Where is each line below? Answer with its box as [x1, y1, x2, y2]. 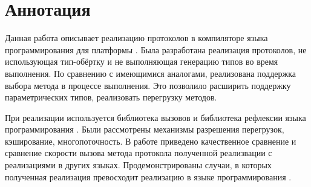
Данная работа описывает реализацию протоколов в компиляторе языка [5, 31, 268, 44]
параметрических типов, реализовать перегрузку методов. [5, 91, 217, 103]
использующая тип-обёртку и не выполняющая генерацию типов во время [5, 55, 278, 68]
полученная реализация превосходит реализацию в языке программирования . [5, 170, 292, 183]
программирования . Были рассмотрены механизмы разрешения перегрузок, [5, 123, 284, 136]
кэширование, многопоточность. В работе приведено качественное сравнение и [5, 134, 296, 147]
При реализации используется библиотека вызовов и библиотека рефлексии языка [5, 111, 306, 123]
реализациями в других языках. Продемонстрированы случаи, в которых [5, 159, 272, 171]
